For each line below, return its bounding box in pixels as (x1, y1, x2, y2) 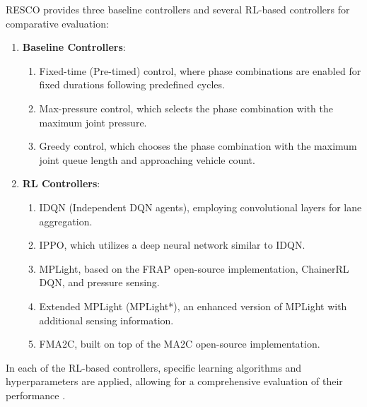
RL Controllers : (22, 176, 100, 191)
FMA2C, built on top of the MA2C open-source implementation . (39, 336, 320, 351)
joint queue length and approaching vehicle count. (39, 152, 255, 167)
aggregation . (39, 213, 93, 228)
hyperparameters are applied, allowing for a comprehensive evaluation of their (6, 374, 343, 389)
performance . (6, 387, 66, 402)
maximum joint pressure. (39, 114, 147, 129)
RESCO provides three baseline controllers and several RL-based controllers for (6, 2, 350, 16)
